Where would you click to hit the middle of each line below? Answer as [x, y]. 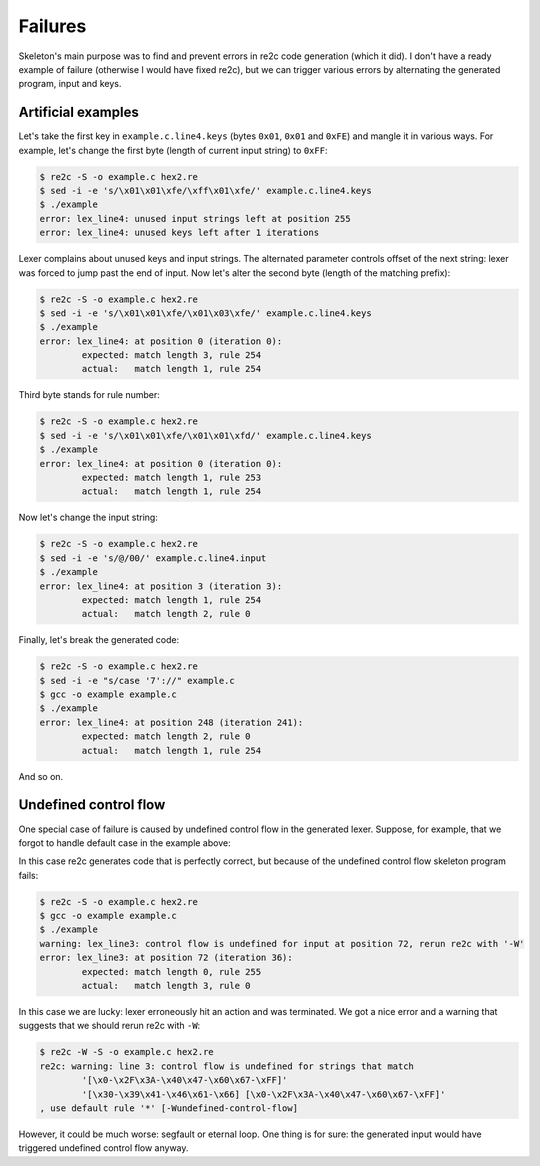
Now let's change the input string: [88, 517]
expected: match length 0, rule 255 [171, 971]
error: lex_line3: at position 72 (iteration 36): [166, 958]
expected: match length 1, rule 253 [171, 478]
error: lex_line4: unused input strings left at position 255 [195, 218]
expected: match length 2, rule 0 [166, 736]
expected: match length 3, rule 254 [171, 355]
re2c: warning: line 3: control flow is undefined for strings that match [227, 1066]
